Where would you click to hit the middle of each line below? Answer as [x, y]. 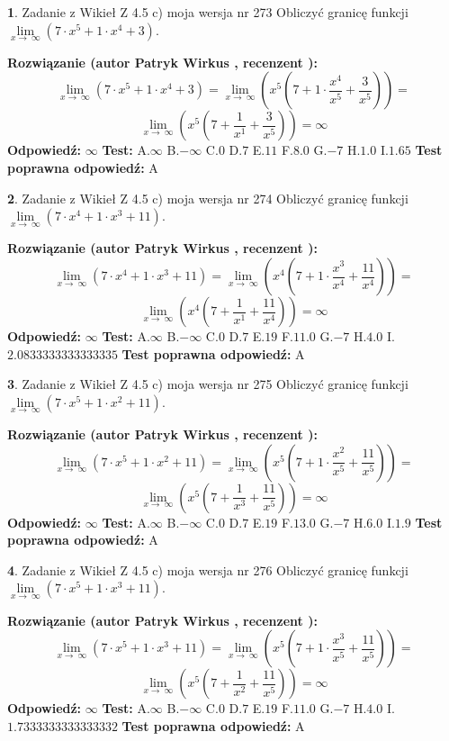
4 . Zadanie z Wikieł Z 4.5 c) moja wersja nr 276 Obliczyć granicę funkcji [208, 569]
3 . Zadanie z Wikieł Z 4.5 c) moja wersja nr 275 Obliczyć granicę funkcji [208, 384]
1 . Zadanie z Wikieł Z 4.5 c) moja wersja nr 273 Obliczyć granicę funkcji [208, 12]
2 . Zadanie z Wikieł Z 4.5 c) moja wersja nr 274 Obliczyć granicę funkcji [208, 198]
